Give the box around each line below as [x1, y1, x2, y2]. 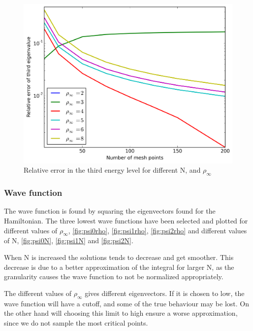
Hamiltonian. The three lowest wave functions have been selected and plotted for [4, 216, 248, 226]
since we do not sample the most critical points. [4, 317, 148, 328]
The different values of [4, 288, 71, 298]
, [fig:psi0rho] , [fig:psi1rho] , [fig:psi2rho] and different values [68, 225, 247, 235]
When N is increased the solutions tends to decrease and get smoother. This [4, 252, 234, 262]
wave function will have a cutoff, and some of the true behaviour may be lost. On [4, 298, 249, 308]
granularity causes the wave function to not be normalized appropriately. [4, 271, 223, 282]
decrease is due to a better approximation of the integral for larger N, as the [4, 261, 234, 272]
